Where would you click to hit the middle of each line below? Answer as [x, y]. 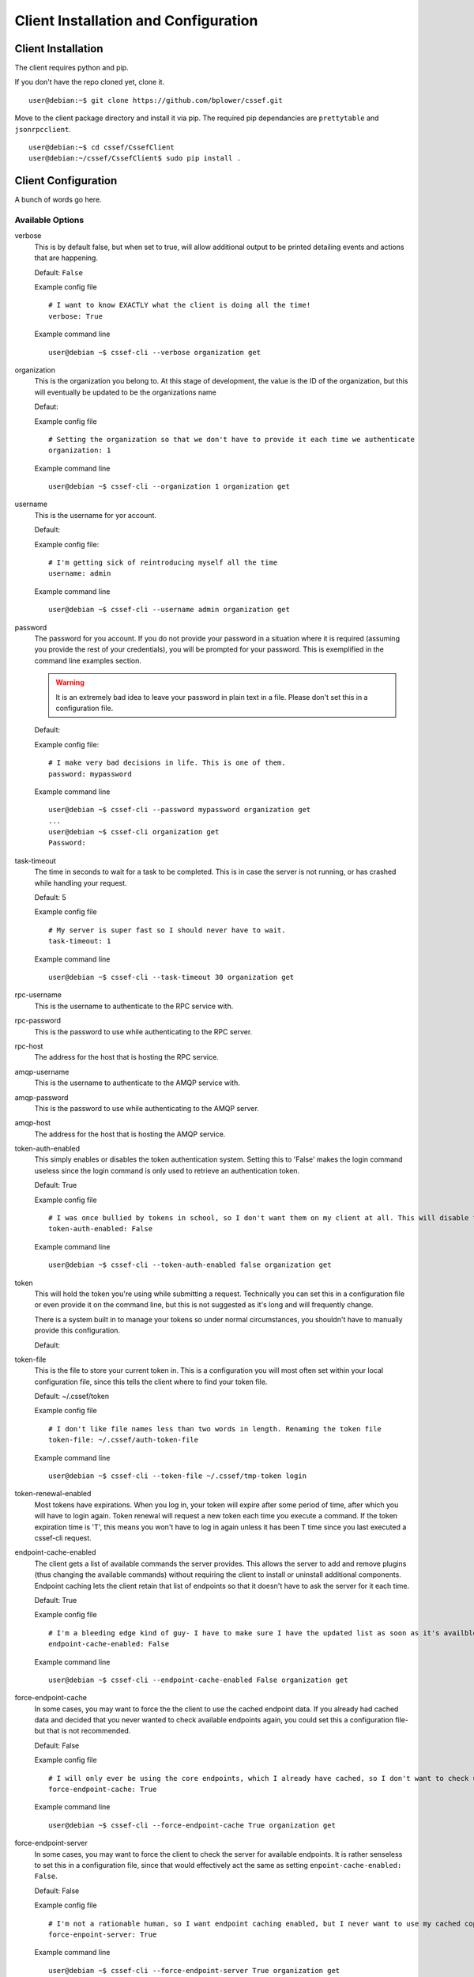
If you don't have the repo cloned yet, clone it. [90, 82]
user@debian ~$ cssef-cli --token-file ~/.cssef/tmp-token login [178, 1476]
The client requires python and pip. [72, 68]
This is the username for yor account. [96, 515]
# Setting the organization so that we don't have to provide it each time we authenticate [231, 439]
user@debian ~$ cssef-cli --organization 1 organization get [169, 487]
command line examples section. [88, 660]
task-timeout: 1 [80, 941]
